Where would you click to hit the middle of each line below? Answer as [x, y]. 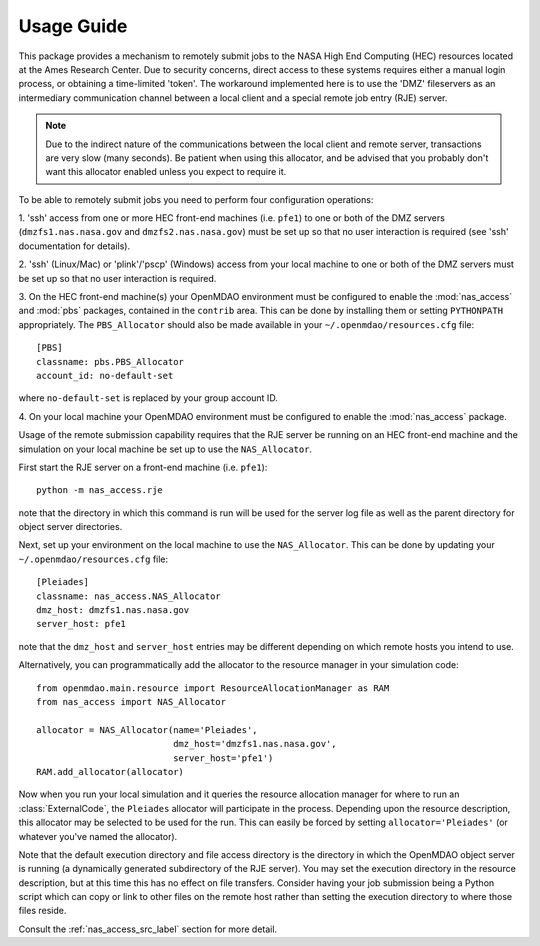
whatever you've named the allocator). [98, 836]
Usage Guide [73, 26]
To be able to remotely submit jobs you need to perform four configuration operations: [196, 199]
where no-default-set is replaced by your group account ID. [148, 398]
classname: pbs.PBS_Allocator [110, 361]
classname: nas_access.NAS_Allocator [129, 596]
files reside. [42, 911]
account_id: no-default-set [105, 375]
